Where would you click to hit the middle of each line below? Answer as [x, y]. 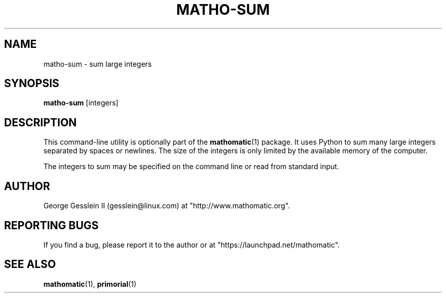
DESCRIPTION [40, 122]
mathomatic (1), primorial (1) [90, 284]
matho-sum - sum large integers [97, 64]
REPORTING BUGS [51, 225]
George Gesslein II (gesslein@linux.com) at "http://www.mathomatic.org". [167, 206]
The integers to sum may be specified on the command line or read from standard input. [191, 167]
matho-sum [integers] [81, 103]
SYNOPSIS [32, 84]
